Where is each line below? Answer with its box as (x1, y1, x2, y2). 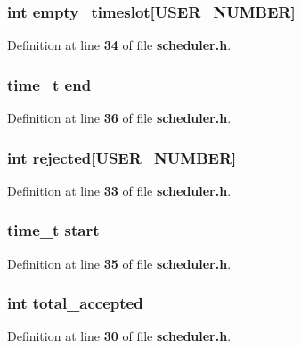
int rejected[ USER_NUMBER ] (7, 146, 237, 168)
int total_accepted (7, 292, 143, 314)
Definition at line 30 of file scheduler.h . (7, 327, 232, 345)
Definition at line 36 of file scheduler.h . (7, 109, 232, 127)
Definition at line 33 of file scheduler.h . (7, 181, 232, 199)
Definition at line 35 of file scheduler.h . (7, 254, 232, 272)
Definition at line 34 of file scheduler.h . (7, 36, 232, 54)
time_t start (7, 219, 100, 241)
